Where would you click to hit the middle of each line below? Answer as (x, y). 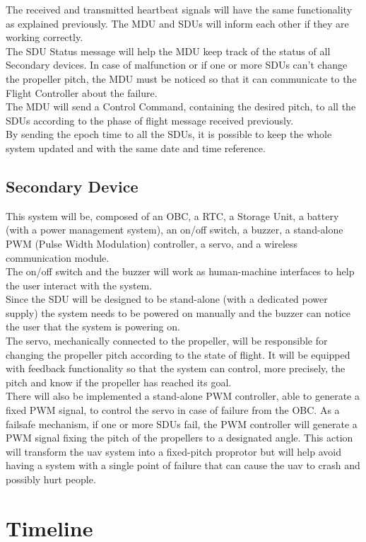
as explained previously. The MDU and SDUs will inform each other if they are (177, 23)
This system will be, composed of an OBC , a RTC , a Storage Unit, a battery (172, 215)
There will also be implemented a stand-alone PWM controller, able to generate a (183, 396)
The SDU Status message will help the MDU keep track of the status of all (168, 51)
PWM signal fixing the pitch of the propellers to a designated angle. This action (179, 438)
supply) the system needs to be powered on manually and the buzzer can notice (178, 312)
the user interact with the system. (79, 285)
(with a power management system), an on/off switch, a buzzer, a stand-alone (175, 230)
